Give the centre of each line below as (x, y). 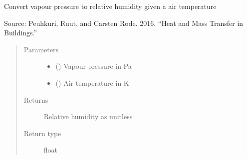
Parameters (41, 49)
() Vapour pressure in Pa (94, 66)
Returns (36, 99)
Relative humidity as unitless (88, 116)
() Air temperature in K (92, 82)
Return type (42, 133)
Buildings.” (21, 33)
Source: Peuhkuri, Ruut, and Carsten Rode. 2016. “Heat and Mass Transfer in (124, 23)
